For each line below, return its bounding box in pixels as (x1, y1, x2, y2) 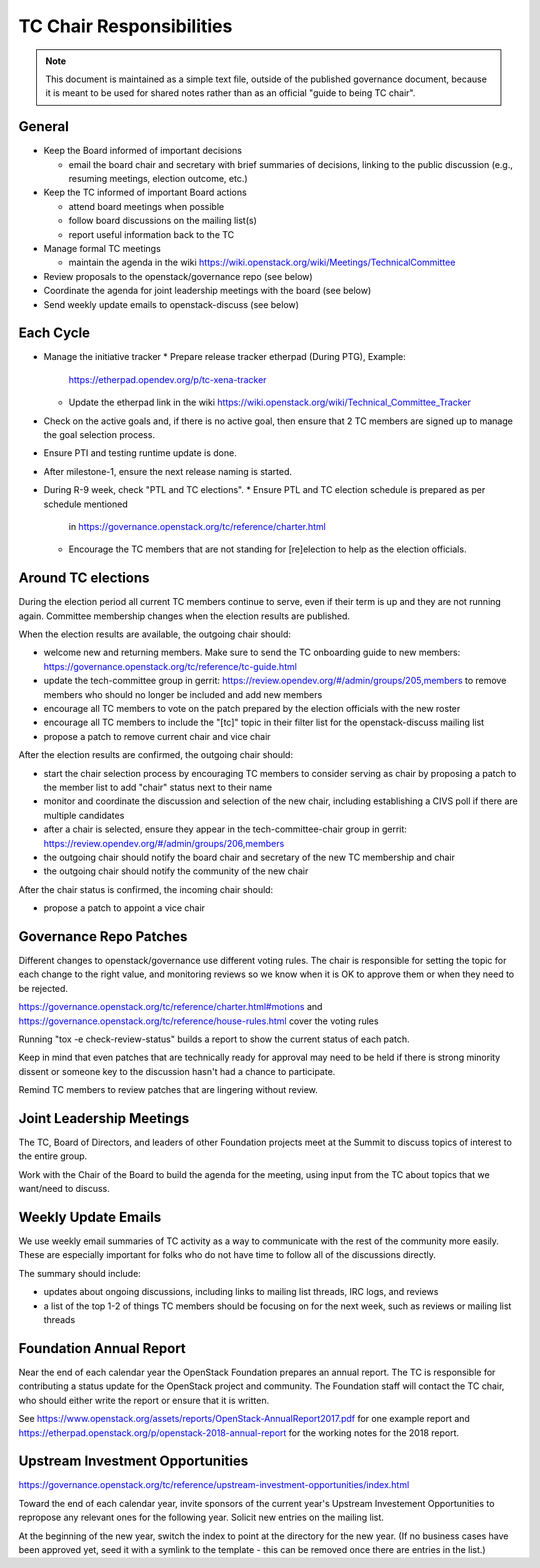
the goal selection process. (43, 429, 155, 440)
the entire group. (18, 1150, 88, 1162)
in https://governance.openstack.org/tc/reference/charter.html (68, 520, 327, 532)
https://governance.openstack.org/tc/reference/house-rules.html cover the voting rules (18, 1015, 379, 1027)
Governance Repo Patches (18, 928, 188, 945)
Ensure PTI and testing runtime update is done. (43, 447, 237, 459)
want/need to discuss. (18, 1183, 110, 1195)
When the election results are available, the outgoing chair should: (18, 628, 292, 640)
